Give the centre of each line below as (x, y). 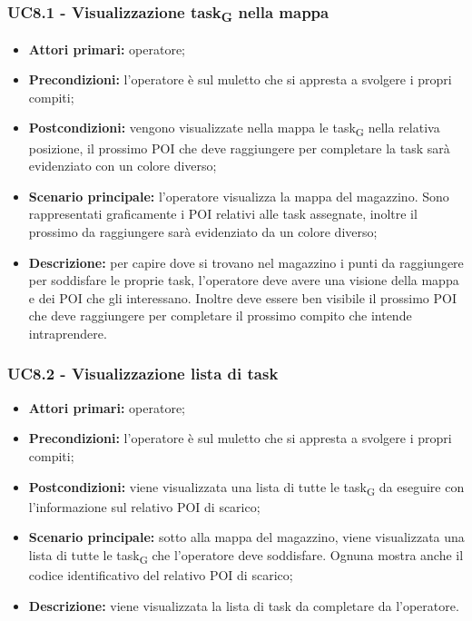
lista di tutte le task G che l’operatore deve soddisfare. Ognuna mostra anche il (246, 556)
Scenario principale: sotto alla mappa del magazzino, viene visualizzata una (246, 537)
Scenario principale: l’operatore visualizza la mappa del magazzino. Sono (239, 196)
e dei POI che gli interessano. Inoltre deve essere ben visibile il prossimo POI (242, 297)
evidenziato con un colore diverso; (123, 166)
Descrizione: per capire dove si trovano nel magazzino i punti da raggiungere (246, 262)
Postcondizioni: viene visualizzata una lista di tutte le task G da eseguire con (246, 488)
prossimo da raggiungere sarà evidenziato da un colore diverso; (203, 231)
